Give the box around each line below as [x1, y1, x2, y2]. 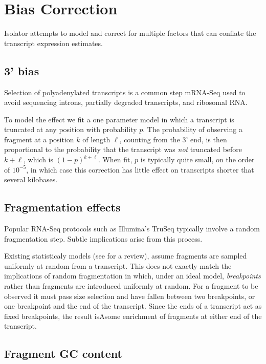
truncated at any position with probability [4, 124, 137, 135]
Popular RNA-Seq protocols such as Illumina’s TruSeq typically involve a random [4, 223, 260, 234]
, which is [24, 154, 54, 165]
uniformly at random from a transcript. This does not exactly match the [4, 260, 232, 271]
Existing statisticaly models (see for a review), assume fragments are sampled [4, 250, 247, 261]
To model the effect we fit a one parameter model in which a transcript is [4, 114, 234, 124]
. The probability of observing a [143, 124, 242, 135]
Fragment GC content [4, 346, 122, 361]
